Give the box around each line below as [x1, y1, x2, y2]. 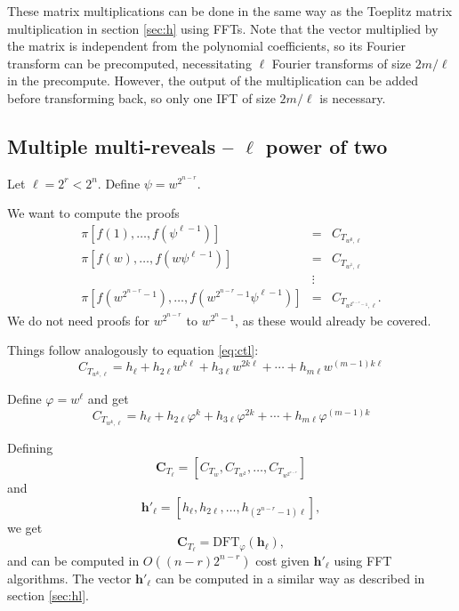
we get [7, 518, 43, 536]
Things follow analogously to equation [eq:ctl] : [7, 341, 259, 359]
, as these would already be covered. [235, 310, 431, 329]
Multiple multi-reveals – [7, 132, 234, 159]
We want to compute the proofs [7, 204, 180, 222]
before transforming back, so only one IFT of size [7, 88, 276, 107]
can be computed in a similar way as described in [155, 568, 425, 587]
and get [87, 390, 129, 408]
